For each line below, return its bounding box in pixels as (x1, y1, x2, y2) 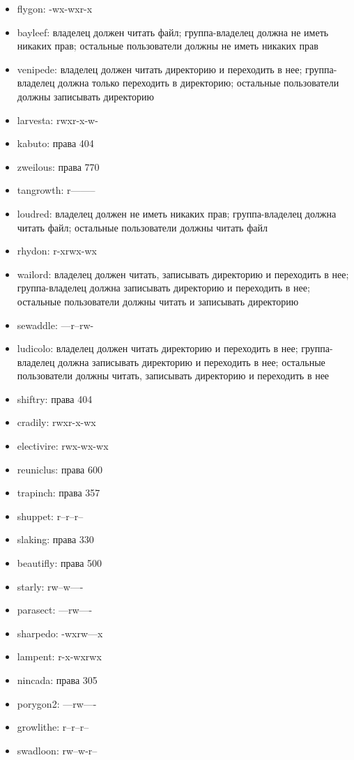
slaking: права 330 (17, 532, 94, 547)
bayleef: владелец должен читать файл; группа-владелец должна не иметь (17, 24, 329, 39)
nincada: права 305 (17, 673, 98, 687)
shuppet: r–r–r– (17, 508, 84, 523)
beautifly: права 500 (17, 556, 102, 570)
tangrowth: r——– (17, 183, 95, 197)
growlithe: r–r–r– (17, 720, 89, 734)
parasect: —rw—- (17, 602, 93, 617)
